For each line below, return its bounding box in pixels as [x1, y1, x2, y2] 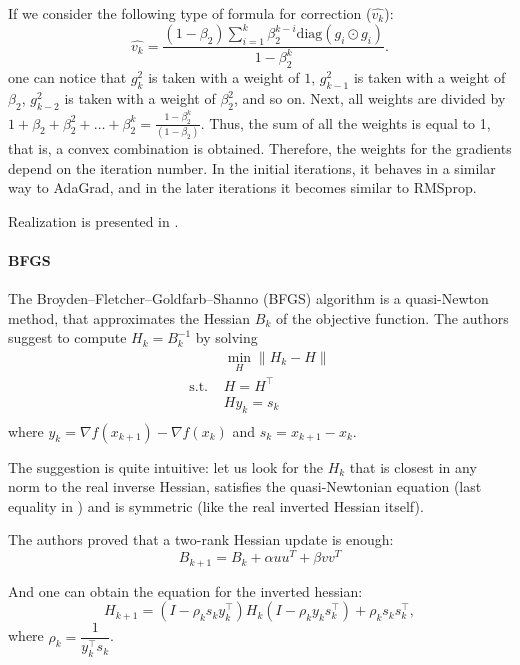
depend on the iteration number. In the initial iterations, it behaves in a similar [8, 157, 496, 178]
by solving [195, 327, 258, 348]
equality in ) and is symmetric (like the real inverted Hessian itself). [8, 495, 424, 516]
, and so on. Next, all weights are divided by [234, 88, 506, 109]
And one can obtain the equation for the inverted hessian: [8, 580, 363, 601]
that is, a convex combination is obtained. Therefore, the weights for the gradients [8, 138, 512, 158]
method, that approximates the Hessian [8, 307, 251, 328]
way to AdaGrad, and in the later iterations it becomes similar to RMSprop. [8, 177, 477, 198]
